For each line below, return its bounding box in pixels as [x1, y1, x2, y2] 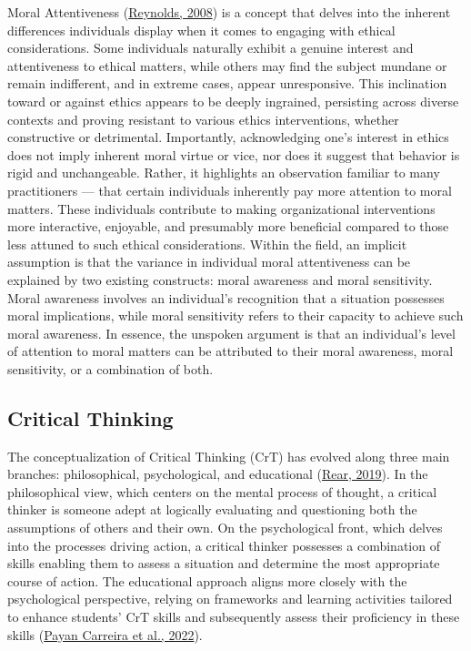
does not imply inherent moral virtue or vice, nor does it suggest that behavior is [7, 145, 460, 164]
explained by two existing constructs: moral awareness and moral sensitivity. [7, 270, 433, 289]
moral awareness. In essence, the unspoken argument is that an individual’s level [7, 323, 456, 342]
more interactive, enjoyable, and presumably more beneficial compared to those [7, 217, 449, 236]
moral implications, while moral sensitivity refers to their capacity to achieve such [7, 306, 464, 325]
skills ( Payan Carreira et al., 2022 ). [7, 625, 203, 644]
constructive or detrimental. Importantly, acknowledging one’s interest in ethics [7, 127, 449, 147]
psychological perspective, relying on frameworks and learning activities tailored [7, 589, 453, 608]
